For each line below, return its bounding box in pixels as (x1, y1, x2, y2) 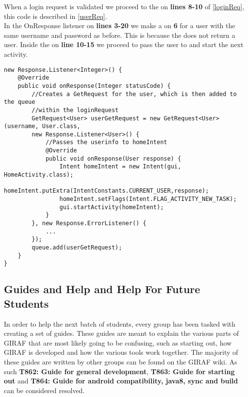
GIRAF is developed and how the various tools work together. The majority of (4, 347, 238, 357)
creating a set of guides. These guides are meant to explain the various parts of (4, 328, 239, 338)
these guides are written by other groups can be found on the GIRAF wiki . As (4, 356, 237, 366)
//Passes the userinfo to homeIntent (45, 139, 167, 146)
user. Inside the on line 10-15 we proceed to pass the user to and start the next (4, 39, 244, 50)
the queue (4, 99, 35, 106)
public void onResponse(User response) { (45, 155, 182, 162)
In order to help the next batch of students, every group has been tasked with (4, 318, 235, 329)
